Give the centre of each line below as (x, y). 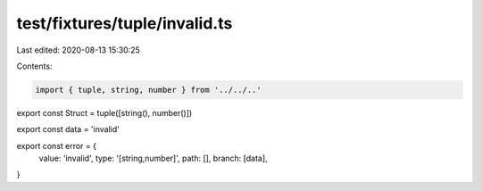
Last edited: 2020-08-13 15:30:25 (78, 50)
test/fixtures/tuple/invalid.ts (125, 23)
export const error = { (57, 145)
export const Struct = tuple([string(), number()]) (104, 112)
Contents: (34, 66)
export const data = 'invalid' (68, 129)
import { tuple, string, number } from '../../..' (149, 90)
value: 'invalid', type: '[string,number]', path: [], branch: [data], (153, 158)
